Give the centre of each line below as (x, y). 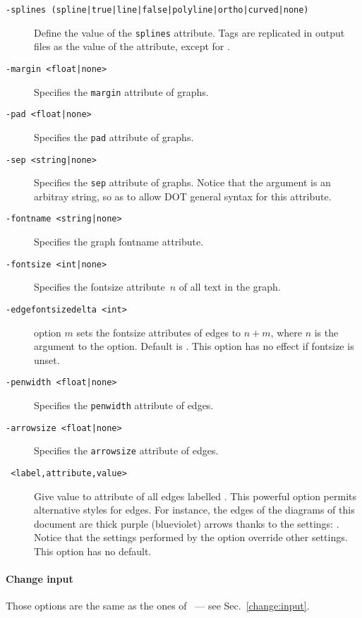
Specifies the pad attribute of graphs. (114, 137)
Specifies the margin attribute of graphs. (121, 91)
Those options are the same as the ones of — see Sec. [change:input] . (158, 606)
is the (326, 332)
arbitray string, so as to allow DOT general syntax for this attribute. (183, 196)
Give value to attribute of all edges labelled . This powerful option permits (195, 496)
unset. (47, 359)
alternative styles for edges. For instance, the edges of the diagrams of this (194, 510)
